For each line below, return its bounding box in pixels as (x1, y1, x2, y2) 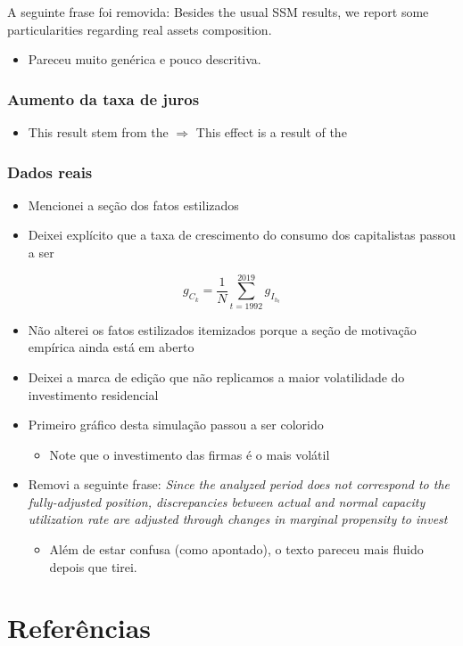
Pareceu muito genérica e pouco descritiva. (28, 50, 261, 69)
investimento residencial (28, 385, 159, 404)
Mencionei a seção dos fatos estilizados (28, 195, 239, 214)
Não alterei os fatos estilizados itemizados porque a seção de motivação (28, 320, 417, 339)
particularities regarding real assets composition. (7, 20, 272, 38)
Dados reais (7, 160, 93, 183)
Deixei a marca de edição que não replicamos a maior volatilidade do (28, 367, 405, 386)
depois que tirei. (49, 557, 137, 576)
